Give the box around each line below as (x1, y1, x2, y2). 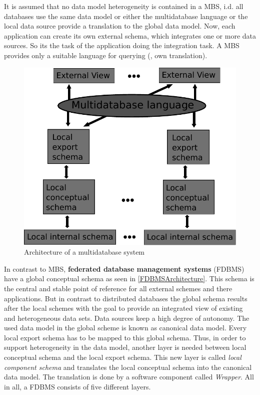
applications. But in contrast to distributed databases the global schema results (4, 293, 247, 303)
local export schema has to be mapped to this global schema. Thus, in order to (4, 332, 246, 342)
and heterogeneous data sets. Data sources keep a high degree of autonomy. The (4, 312, 249, 323)
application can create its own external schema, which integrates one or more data (4, 30, 256, 41)
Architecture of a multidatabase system (24, 247, 145, 257)
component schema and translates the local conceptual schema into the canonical (4, 361, 252, 372)
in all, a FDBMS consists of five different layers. (4, 381, 151, 391)
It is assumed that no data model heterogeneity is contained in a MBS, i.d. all (4, 1, 243, 11)
